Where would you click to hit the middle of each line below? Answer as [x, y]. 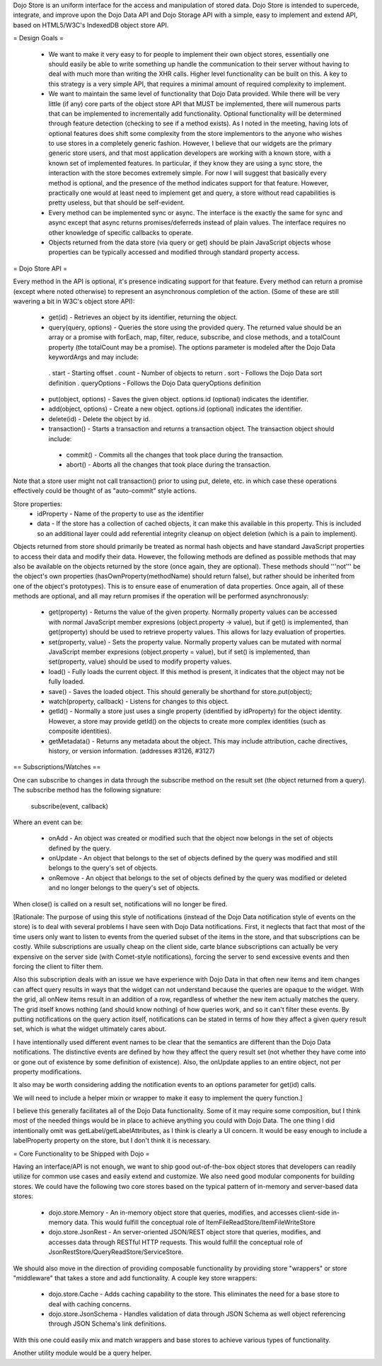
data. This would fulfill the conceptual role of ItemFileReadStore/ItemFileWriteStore [195, 1222]
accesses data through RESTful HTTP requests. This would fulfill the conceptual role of [176, 1242]
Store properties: [38, 503]
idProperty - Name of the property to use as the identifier [121, 513]
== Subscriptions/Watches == [57, 767]
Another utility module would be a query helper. [82, 1353]
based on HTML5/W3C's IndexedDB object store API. [91, 25]
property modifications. [47, 1071]
